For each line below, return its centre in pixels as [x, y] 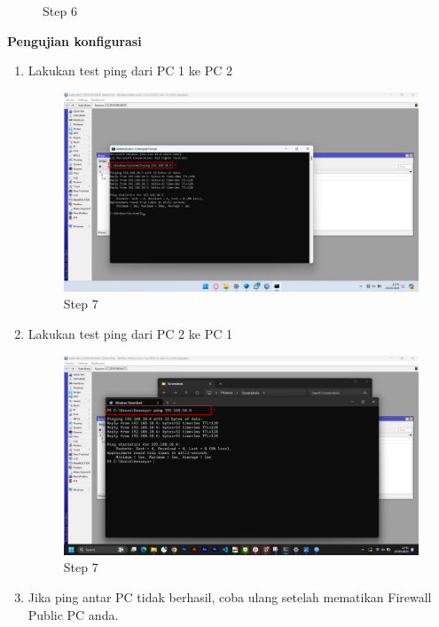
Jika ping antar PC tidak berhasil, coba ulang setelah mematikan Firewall [230, 596]
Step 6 [60, 11]
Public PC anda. [73, 614]
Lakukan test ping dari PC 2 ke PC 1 [130, 334]
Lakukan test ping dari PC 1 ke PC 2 [130, 71]
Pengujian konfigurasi [74, 40]
